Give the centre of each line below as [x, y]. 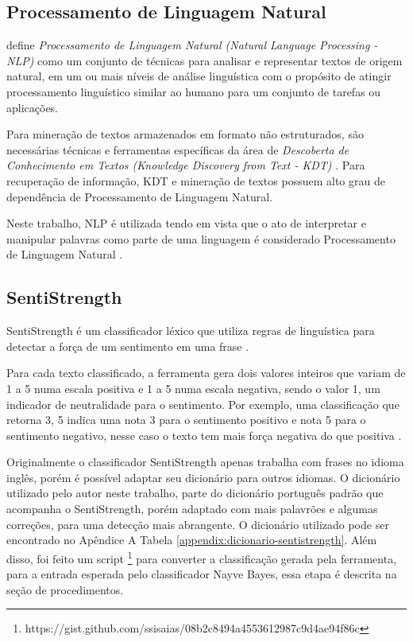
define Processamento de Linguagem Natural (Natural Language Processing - [192, 45]
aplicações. [33, 107]
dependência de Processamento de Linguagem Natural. [140, 196]
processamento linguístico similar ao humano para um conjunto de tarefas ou [194, 91]
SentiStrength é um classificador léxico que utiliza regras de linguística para [191, 331]
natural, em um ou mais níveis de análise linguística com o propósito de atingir [199, 76]
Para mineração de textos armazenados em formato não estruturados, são [185, 134]
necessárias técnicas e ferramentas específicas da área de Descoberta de [178, 149]
